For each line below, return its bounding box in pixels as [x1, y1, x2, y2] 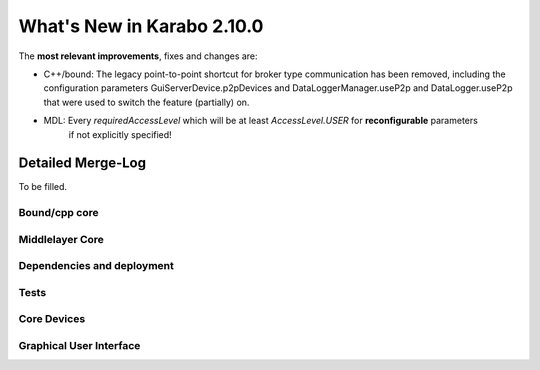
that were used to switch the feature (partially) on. [43, 96, 250, 108]
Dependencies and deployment [18, 259, 174, 273]
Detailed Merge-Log [18, 155, 147, 172]
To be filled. [18, 181, 68, 193]
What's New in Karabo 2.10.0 [18, 15, 264, 37]
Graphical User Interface [18, 338, 141, 352]
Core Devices [18, 312, 86, 326]
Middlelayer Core [18, 232, 105, 246]
